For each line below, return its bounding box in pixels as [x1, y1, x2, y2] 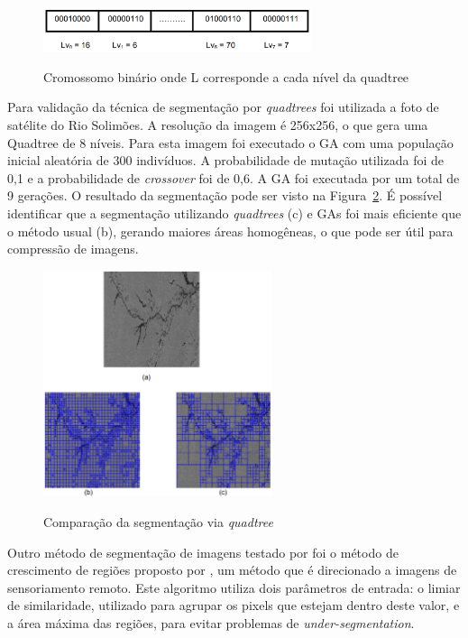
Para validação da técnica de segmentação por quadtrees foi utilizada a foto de [7, 97, 439, 116]
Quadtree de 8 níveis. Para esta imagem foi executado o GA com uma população [7, 133, 454, 152]
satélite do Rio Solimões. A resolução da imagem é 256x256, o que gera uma [7, 116, 428, 134]
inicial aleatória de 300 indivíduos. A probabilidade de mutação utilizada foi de [7, 151, 444, 170]
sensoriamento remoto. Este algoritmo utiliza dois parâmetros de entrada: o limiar [7, 578, 461, 596]
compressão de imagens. [7, 239, 139, 258]
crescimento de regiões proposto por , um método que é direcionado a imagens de [7, 560, 457, 579]
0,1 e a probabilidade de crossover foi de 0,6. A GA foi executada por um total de [7, 168, 460, 187]
